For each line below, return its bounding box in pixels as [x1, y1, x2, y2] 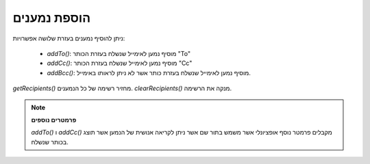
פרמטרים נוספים [31, 115, 77, 124]
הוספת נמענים [12, 10, 91, 25]
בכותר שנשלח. [31, 137, 69, 146]
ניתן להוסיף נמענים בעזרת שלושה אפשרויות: [12, 34, 125, 42]
